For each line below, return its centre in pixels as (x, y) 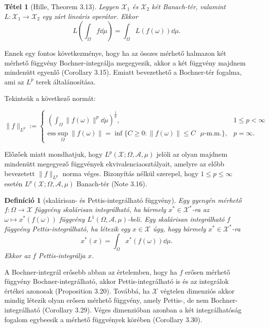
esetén (14, 184)
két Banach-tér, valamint (189, 6)
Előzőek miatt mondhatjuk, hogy (54, 154)
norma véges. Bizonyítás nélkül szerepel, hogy (130, 173)
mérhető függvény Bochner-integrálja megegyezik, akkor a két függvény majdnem (125, 62)
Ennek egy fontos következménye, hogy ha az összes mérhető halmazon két (115, 53)
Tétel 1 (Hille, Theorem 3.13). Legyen (62, 6)
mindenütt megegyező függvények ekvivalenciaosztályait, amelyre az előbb (114, 163)
